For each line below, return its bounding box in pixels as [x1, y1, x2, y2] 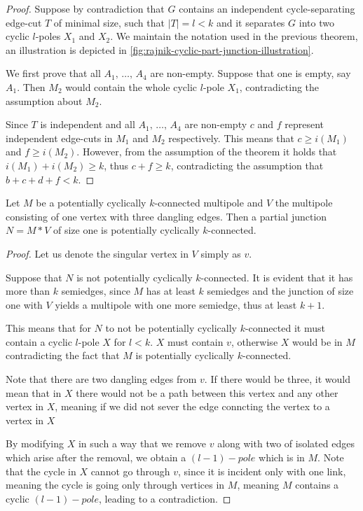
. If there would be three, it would [204, 372, 350, 386]
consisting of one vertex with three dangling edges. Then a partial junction [6, 209, 327, 223]
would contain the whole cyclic [65, 79, 198, 94]
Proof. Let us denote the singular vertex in [6, 246, 189, 260]
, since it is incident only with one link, [177, 463, 346, 478]
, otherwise [231, 334, 278, 349]
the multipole [275, 195, 333, 210]
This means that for [6, 321, 91, 335]
